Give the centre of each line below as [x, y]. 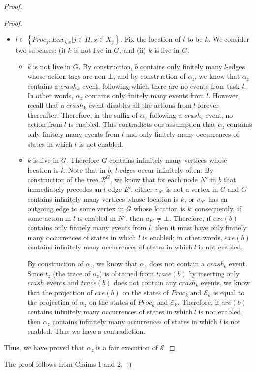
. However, [224, 95]
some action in [49, 218]
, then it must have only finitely [199, 228]
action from [45, 124]
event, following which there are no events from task [161, 85]
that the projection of [60, 292]
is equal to [229, 292]
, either [142, 189]
